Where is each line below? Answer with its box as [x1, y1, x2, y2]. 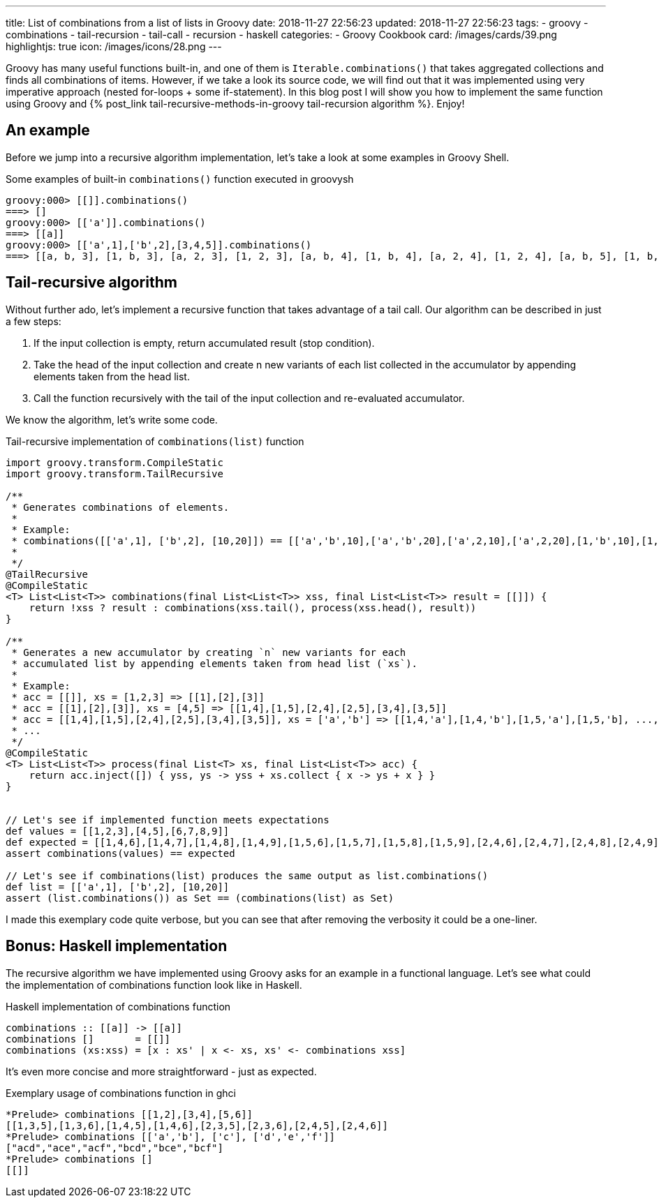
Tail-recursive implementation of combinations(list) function [6, 435, 304, 447]
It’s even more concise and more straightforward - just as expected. [6, 1065, 317, 1077]
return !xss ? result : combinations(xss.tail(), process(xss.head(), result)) [29, 601, 477, 613]
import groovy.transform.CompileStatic [6, 456, 223, 468]
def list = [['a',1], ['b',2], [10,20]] [6, 881, 230, 892]
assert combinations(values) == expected [6, 847, 235, 859]
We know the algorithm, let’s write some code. [6, 413, 218, 426]
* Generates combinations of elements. [11, 501, 230, 513]
